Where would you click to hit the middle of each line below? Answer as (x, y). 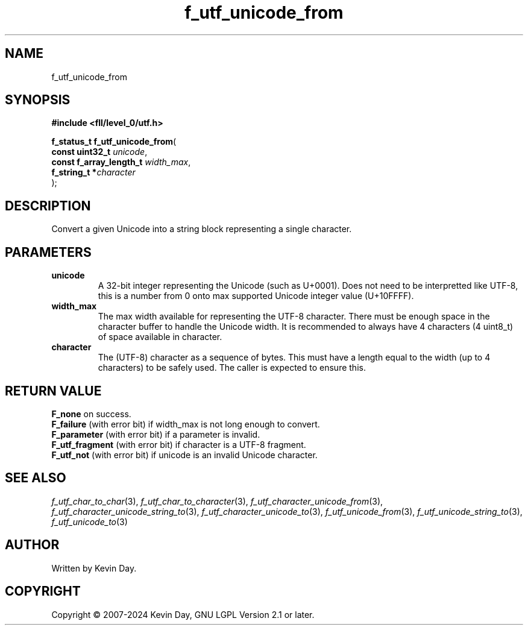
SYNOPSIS (38, 100)
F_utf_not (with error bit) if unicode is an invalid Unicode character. (184, 455)
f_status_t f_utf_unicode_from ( (114, 142)
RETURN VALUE (53, 391)
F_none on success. (91, 414)
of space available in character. (160, 337)
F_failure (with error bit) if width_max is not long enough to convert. (186, 424)
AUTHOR (32, 545)
